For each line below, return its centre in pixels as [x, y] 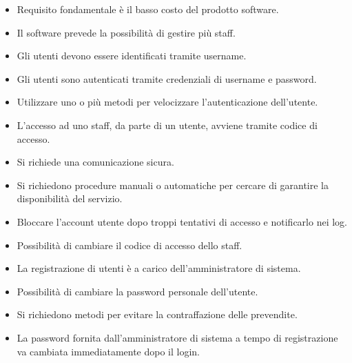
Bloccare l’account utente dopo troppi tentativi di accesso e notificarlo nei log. [182, 221]
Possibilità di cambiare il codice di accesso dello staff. [130, 245]
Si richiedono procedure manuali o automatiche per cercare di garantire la [173, 185]
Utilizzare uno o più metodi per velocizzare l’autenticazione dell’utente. [167, 102]
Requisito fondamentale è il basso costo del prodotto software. [148, 9]
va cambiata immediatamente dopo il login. [108, 351]
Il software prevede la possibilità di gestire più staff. [126, 32]
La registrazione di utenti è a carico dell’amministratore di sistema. [159, 268]
